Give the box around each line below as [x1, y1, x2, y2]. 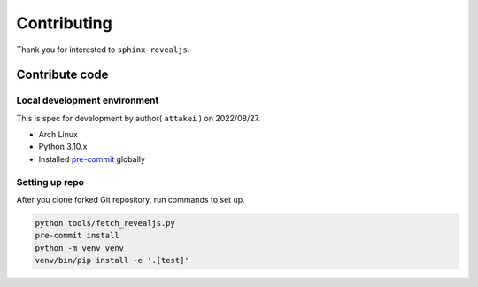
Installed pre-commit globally [38, 153, 146, 164]
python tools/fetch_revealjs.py [35, 218, 176, 228]
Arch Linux [38, 129, 79, 140]
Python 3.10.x [38, 142, 88, 152]
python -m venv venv [35, 243, 124, 252]
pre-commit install [35, 230, 119, 241]
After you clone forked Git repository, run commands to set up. [16, 195, 245, 206]
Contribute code [16, 67, 109, 82]
